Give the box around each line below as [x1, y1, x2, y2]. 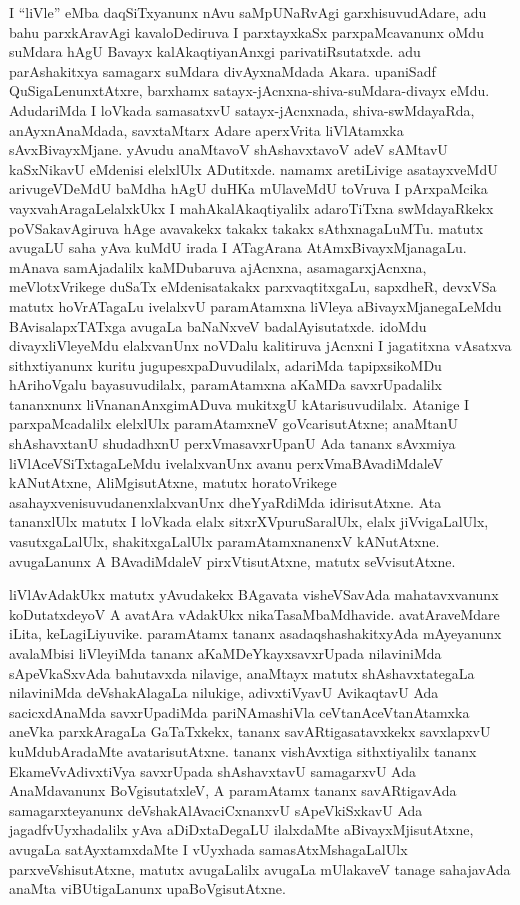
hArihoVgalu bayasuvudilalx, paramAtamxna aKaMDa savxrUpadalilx [9, 374, 443, 395]
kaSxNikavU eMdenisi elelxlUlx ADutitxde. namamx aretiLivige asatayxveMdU [9, 158, 498, 179]
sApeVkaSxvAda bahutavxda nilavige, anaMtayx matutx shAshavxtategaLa [9, 662, 475, 683]
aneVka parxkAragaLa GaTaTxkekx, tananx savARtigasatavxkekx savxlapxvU [9, 721, 491, 742]
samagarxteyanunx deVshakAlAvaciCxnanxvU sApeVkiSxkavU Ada [9, 799, 423, 820]
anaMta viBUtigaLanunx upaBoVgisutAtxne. [9, 878, 286, 899]
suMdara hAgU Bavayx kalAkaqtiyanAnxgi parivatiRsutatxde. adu [9, 41, 421, 62]
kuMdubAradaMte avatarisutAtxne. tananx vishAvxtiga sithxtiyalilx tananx [9, 740, 477, 761]
